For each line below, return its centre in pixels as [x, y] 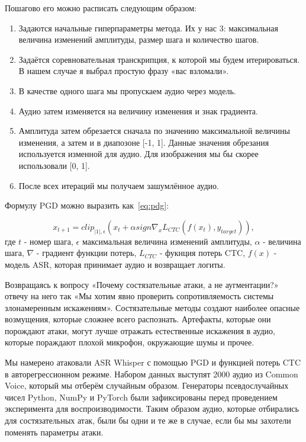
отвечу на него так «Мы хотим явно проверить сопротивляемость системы [139, 296]
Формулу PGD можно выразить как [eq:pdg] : [87, 205]
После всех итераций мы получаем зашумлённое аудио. [119, 185]
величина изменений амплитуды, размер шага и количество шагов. [139, 39]
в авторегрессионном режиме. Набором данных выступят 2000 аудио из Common [152, 374]
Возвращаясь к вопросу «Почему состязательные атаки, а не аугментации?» [142, 284]
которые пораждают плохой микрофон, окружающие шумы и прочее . [130, 342]
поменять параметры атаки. [54, 432]
